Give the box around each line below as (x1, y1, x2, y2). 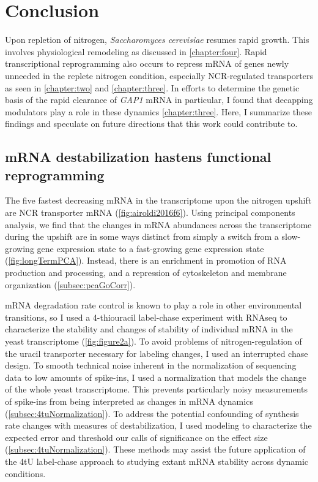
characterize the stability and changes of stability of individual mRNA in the (5, 323, 293, 335)
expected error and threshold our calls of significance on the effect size (5, 430, 268, 443)
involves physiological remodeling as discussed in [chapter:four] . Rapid (5, 45, 267, 58)
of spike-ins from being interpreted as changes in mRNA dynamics (5, 394, 253, 407)
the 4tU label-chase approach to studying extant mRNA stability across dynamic (5, 454, 309, 467)
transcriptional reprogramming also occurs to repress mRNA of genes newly (5, 57, 289, 70)
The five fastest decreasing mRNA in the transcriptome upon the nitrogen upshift (5, 194, 312, 207)
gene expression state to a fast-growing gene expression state (37, 242, 264, 254)
